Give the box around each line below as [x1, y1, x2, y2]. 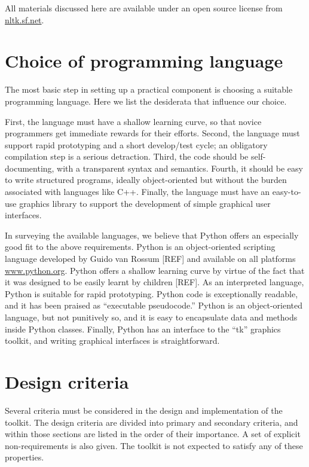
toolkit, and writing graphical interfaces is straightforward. [5, 334, 220, 347]
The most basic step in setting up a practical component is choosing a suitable [5, 83, 293, 96]
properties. [5, 451, 44, 463]
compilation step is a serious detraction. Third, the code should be [5, 150, 249, 163]
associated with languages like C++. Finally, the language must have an [5, 185, 270, 198]
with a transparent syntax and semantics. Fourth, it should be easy [57, 161, 303, 174]
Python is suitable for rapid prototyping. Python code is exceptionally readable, [5, 287, 298, 300]
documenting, [5, 161, 54, 174]
